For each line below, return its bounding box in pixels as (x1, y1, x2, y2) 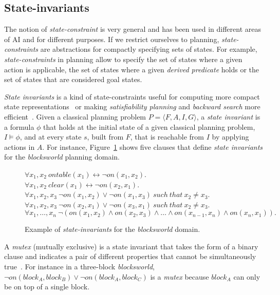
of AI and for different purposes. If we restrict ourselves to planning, (4, 33, 219, 44)
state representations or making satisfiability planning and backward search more (4, 101, 260, 112)
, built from (87, 131, 124, 142)
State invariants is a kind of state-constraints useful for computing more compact (4, 91, 260, 102)
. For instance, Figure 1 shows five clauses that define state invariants (42, 141, 263, 152)
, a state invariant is (196, 111, 260, 122)
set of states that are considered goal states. (4, 74, 142, 85)
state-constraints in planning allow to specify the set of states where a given (4, 53, 242, 64)
